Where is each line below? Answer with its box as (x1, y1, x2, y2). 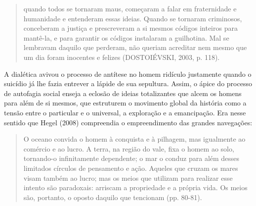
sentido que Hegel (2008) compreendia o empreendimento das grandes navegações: (4, 117, 253, 127)
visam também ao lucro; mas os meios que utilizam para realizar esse (23, 172, 233, 183)
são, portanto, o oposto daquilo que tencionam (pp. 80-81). (23, 192, 202, 202)
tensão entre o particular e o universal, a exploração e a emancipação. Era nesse (4, 107, 246, 117)
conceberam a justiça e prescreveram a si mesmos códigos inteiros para (23, 23, 238, 33)
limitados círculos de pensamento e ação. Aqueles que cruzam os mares (23, 162, 238, 173)
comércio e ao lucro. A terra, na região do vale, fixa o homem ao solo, (23, 143, 234, 154)
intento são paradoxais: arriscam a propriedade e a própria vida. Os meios (23, 182, 248, 193)
